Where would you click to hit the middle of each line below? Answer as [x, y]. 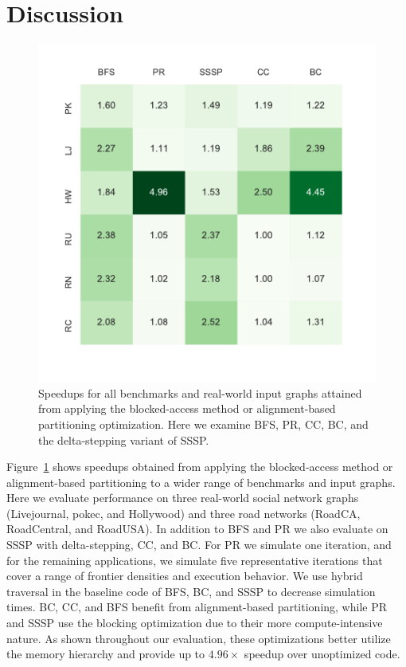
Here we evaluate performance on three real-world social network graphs [183, 498]
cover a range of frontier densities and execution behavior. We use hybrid [185, 576]
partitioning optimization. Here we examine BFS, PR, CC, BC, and [203, 424]
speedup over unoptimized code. [322, 654]
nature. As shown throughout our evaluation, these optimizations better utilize [199, 638]
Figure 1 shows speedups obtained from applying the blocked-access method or [200, 467]
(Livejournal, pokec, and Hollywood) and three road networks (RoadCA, [183, 513]
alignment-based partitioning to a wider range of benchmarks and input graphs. [201, 482]
